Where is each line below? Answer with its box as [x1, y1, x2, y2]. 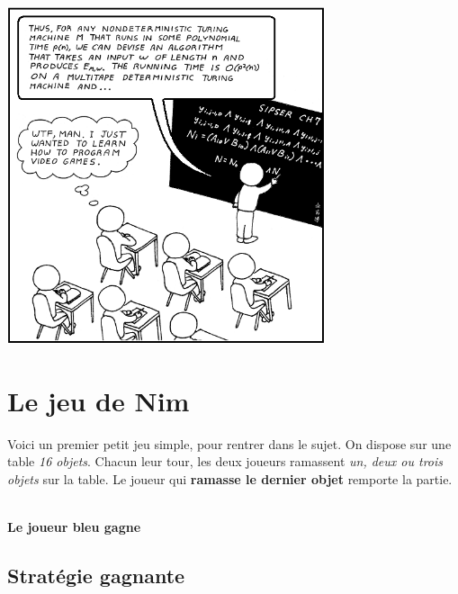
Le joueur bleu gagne [7, 517, 141, 536]
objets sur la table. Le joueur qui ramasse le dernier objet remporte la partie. [7, 470, 453, 489]
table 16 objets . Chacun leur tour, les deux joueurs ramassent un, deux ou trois [7, 452, 444, 471]
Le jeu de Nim [7, 382, 190, 418]
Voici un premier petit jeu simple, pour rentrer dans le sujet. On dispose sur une [7, 434, 452, 453]
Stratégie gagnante [7, 562, 185, 589]
